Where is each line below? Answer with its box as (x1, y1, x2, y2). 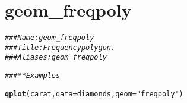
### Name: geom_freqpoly (5, 33, 94, 42)
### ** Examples (5, 71, 61, 80)
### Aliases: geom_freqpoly (5, 53, 107, 62)
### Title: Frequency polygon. (5, 43, 116, 52)
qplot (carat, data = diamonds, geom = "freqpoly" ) (5, 89, 183, 98)
